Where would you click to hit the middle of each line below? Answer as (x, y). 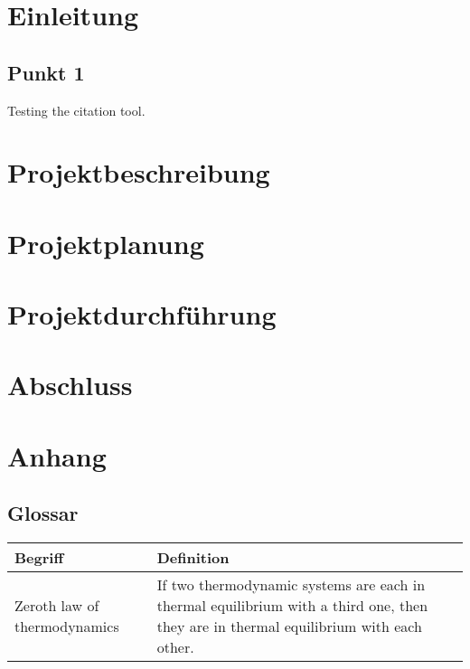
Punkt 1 (46, 72)
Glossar (43, 513)
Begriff (39, 558)
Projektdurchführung (142, 314)
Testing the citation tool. (76, 110)
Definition (193, 558)
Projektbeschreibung (139, 172)
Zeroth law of (57, 606)
